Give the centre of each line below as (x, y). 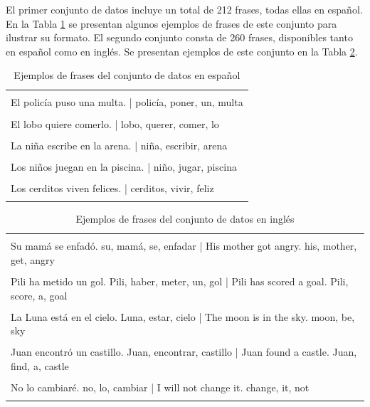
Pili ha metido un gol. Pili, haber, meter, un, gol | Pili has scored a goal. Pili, (180, 281)
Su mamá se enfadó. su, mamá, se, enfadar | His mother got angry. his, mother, (184, 246)
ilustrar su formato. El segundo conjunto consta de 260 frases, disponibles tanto (179, 37)
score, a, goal (39, 295)
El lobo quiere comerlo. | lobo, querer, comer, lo (115, 123)
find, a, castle (40, 365)
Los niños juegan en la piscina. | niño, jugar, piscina (124, 166)
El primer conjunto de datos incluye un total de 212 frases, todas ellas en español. (184, 9)
